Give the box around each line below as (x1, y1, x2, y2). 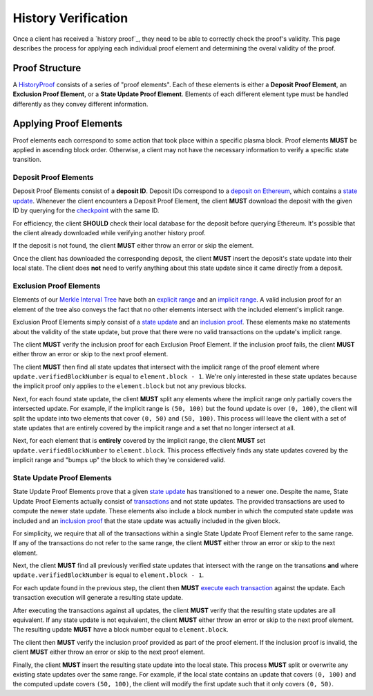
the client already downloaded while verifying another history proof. (12, 229, 207, 237)
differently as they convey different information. (12, 100, 149, 108)
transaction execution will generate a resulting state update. (12, 594, 183, 602)
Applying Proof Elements (12, 118, 123, 129)
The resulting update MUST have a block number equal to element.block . (12, 625, 229, 634)
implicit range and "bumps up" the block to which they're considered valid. (12, 456, 226, 464)
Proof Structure (12, 62, 82, 74)
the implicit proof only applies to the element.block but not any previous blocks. (12, 382, 247, 390)
